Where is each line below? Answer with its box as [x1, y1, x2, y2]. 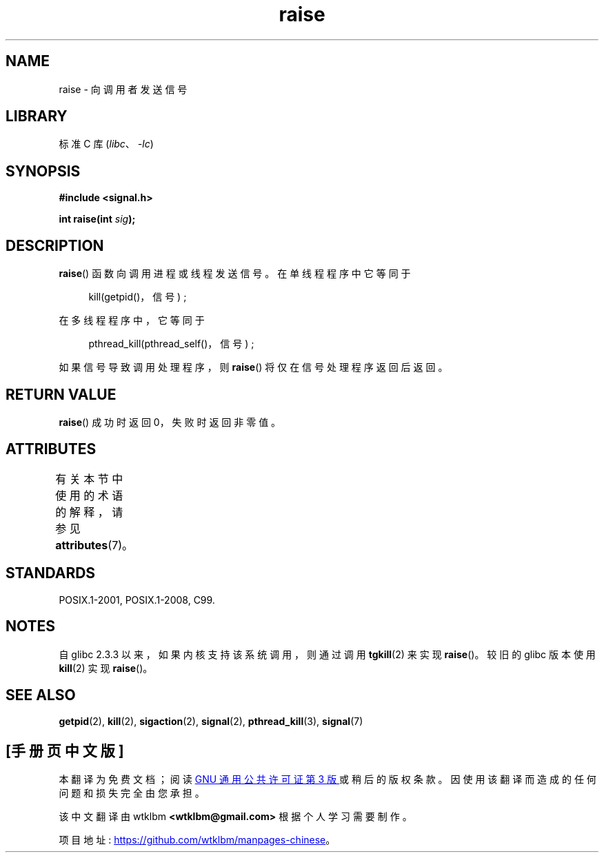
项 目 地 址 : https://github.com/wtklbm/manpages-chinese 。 [59, 834, 336, 846]
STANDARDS [6, 564, 96, 582]
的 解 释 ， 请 [55, 504, 123, 519]
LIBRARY [6, 108, 68, 125]
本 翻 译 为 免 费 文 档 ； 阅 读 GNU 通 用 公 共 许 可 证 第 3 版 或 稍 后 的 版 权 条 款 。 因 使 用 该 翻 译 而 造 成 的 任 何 [59, 773, 596, 786]
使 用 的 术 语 [55, 488, 123, 502]
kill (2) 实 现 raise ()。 [59, 662, 153, 674]
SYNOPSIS [6, 162, 81, 180]
